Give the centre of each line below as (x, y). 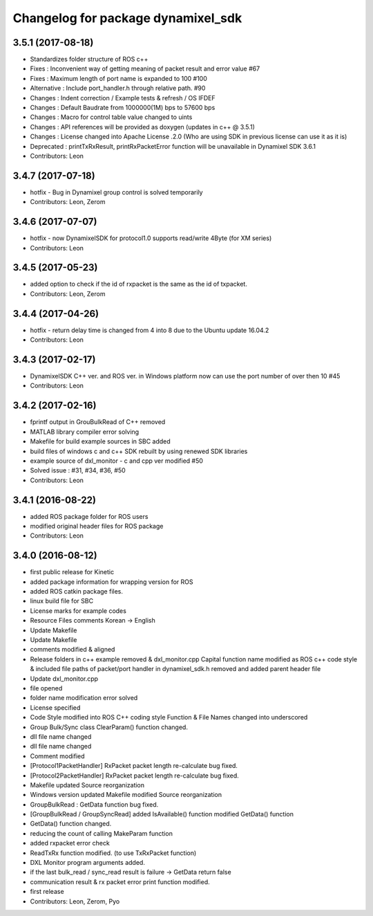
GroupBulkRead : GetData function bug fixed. (94, 804)
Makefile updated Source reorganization (87, 785)
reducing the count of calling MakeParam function (101, 833)
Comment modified (58, 756)
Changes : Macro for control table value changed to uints (111, 117)
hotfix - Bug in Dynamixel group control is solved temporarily (116, 192)
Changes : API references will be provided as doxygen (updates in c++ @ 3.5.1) (143, 127)
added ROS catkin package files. (77, 592)
